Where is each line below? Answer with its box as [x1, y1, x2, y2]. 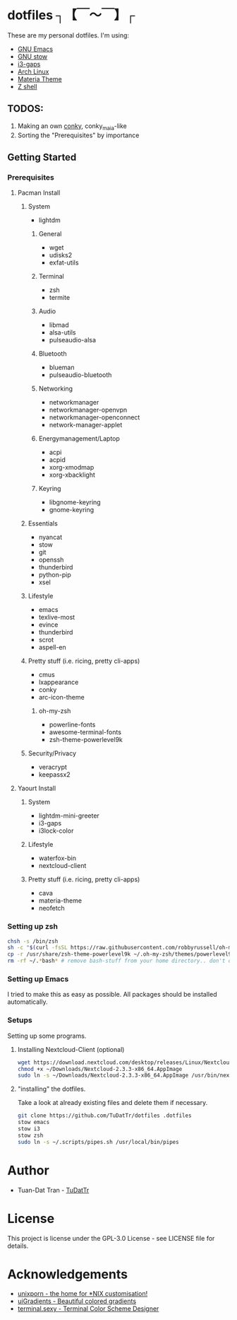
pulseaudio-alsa [49, 336, 97, 345]
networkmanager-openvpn [49, 405, 128, 415]
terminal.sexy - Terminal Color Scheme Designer [17, 1304, 159, 1313]
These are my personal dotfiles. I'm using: [7, 30, 129, 40]
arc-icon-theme [38, 693, 85, 702]
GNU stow [17, 52, 48, 61]
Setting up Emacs [7, 974, 69, 984]
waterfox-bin [38, 854, 76, 862]
